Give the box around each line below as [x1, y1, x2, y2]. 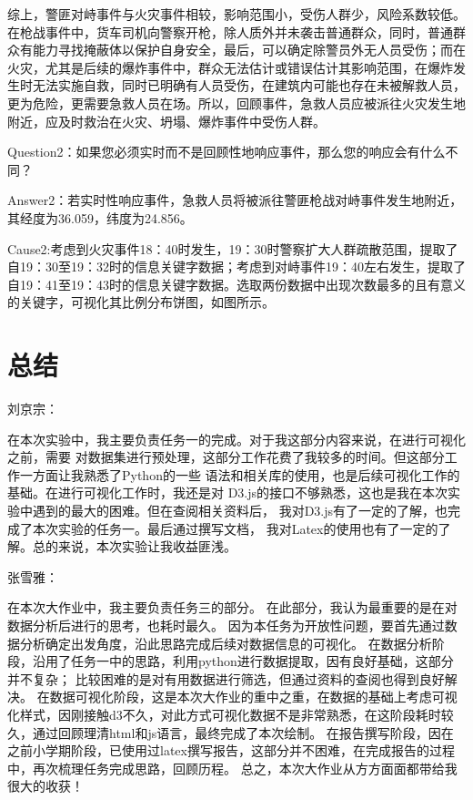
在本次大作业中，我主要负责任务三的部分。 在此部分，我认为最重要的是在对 [7, 598, 458, 617]
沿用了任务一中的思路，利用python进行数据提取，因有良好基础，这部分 [32, 651, 454, 671]
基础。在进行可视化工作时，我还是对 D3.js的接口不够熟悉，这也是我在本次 [7, 483, 448, 502]
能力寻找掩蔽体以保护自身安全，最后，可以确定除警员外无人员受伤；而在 [32, 40, 466, 59]
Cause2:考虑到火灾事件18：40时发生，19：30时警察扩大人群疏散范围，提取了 [7, 239, 458, 258]
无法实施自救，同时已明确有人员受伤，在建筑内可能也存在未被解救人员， [32, 76, 466, 95]
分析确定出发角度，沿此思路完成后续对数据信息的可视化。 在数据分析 [19, 633, 432, 652]
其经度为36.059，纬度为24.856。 [7, 208, 193, 227]
